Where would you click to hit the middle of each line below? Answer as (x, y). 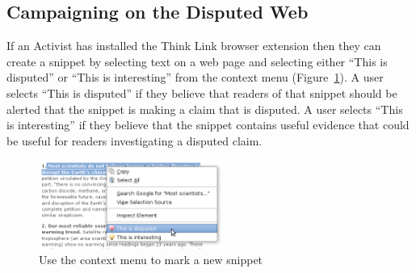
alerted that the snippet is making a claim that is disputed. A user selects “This (205, 109)
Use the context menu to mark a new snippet (151, 260)
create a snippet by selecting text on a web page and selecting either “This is (197, 61)
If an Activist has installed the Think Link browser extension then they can (194, 46)
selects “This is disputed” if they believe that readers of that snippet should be (202, 92)
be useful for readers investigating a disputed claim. (134, 140)
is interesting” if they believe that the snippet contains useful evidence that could (208, 125)
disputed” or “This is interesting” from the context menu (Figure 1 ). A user (195, 77)
